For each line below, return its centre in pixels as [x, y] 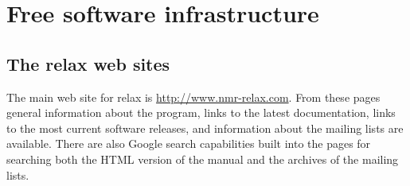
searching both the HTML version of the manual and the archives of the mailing [203, 159]
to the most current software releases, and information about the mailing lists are [205, 128]
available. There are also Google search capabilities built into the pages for [189, 143]
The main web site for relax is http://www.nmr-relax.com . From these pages [193, 97]
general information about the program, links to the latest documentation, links [201, 112]
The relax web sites [88, 63]
